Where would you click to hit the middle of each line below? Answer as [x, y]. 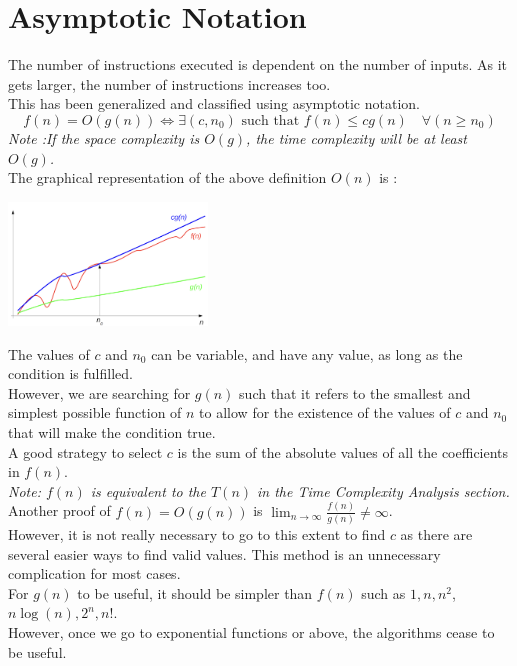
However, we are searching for [99, 392]
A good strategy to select [85, 451]
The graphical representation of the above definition [167, 177]
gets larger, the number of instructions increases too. [169, 83]
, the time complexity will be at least [356, 137]
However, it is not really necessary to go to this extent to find [197, 534]
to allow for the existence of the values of [325, 412]
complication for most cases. [94, 573]
